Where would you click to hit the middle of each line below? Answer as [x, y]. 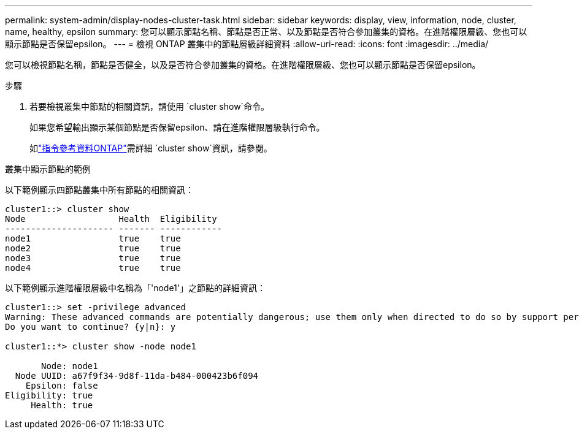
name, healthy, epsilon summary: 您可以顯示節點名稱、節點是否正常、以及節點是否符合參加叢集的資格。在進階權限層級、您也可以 [266, 32]
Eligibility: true [49, 395]
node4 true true [93, 268]
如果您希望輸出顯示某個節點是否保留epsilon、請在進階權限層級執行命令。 [177, 127]
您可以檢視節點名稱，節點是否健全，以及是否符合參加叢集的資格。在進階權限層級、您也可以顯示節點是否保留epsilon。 [243, 65]
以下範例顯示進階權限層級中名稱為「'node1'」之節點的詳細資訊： [136, 288]
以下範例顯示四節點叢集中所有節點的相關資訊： [99, 190]
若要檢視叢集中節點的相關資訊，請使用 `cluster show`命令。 [150, 106]
